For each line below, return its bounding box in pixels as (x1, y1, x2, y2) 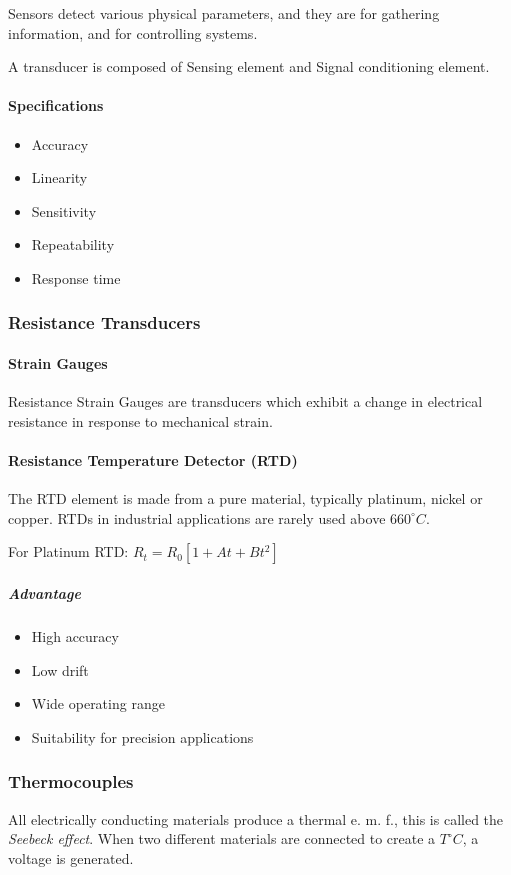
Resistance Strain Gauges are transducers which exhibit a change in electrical (8, 391, 483, 412)
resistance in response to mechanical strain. (8, 410, 273, 431)
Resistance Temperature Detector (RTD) (8, 449, 298, 470)
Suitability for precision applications (31, 726, 254, 747)
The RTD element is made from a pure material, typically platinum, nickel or (8, 488, 483, 509)
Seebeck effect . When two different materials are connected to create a (8, 828, 436, 849)
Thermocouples (8, 769, 134, 794)
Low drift (31, 659, 89, 680)
